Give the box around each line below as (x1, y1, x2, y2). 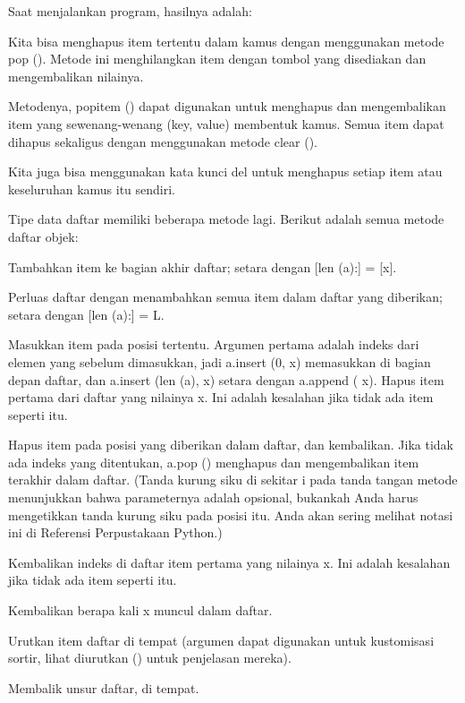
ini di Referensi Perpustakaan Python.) (8, 523, 223, 542)
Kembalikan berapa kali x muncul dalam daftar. (8, 601, 273, 620)
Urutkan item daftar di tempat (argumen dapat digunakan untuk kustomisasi (8, 630, 435, 649)
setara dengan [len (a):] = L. (8, 304, 165, 323)
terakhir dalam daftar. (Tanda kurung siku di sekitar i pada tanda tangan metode (8, 470, 458, 489)
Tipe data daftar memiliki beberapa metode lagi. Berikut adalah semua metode (8, 210, 444, 228)
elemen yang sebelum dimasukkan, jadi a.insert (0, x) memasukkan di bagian (8, 352, 431, 371)
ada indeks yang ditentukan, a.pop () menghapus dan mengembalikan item (8, 452, 419, 471)
